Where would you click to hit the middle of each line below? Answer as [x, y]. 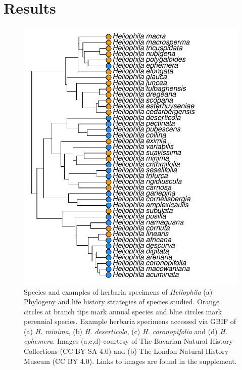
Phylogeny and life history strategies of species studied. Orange [122, 302]
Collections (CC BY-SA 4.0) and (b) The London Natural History [126, 351]
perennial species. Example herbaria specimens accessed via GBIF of [130, 321]
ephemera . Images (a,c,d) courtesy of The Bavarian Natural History [128, 341]
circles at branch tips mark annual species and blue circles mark [123, 311]
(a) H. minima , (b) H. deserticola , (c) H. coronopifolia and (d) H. [126, 331]
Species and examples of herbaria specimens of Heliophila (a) [118, 291]
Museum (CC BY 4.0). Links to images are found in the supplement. [130, 361]
